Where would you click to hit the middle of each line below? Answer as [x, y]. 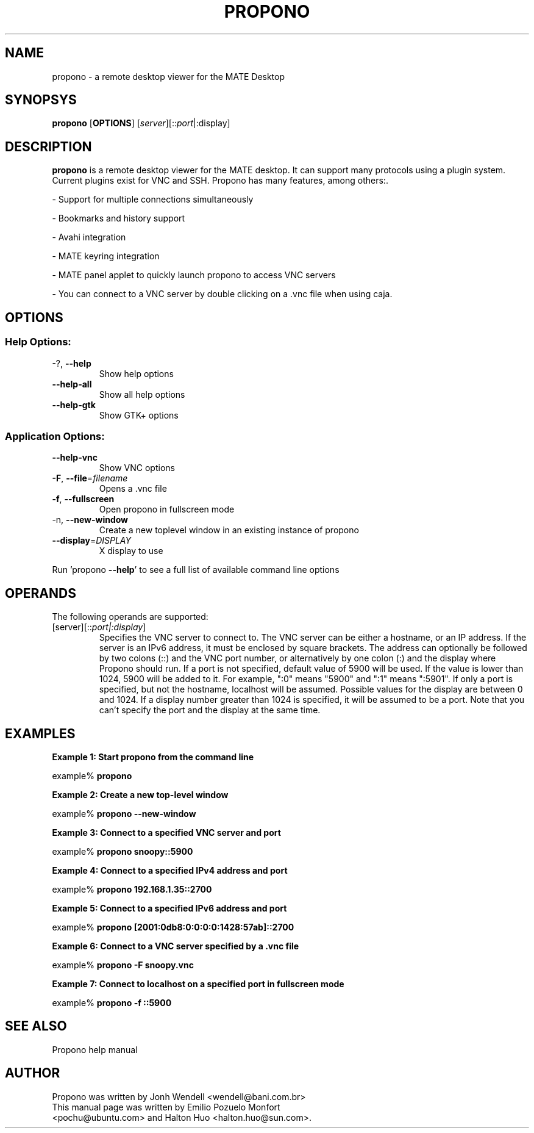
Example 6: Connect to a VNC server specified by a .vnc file [176, 946]
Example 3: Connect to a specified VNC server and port [166, 832]
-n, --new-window [90, 520]
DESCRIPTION [48, 146]
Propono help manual [95, 1049]
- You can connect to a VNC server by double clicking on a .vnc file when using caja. [222, 294]
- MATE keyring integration [106, 256]
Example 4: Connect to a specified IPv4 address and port [170, 870]
